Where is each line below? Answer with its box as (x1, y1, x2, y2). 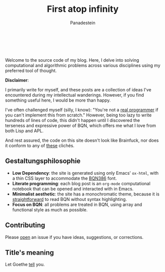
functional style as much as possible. (12, 206, 88, 213)
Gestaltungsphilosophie (5, 157, 81, 165)
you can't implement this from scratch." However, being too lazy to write (5, 112, 152, 118)
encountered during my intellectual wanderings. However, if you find (5, 92, 144, 98)
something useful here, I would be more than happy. (5, 97, 111, 103)
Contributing (5, 221, 45, 230)
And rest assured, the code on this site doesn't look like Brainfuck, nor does (5, 137, 159, 143)
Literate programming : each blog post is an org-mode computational (12, 180, 151, 186)
